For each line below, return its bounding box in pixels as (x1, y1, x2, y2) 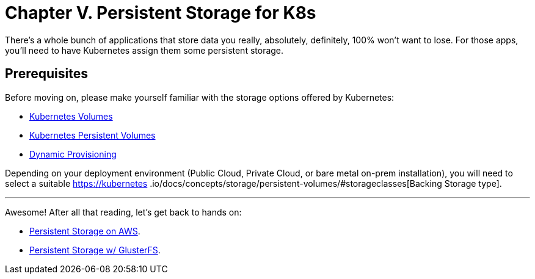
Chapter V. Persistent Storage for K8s (5, 2, 316, 23)
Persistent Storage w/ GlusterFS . (29, 244, 161, 255)
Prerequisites (5, 66, 88, 82)
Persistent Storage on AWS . (29, 225, 140, 236)
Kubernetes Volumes (29, 111, 113, 121)
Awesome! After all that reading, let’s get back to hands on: (5, 206, 242, 217)
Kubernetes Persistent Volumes (29, 129, 156, 140)
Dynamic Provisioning (29, 148, 117, 159)
